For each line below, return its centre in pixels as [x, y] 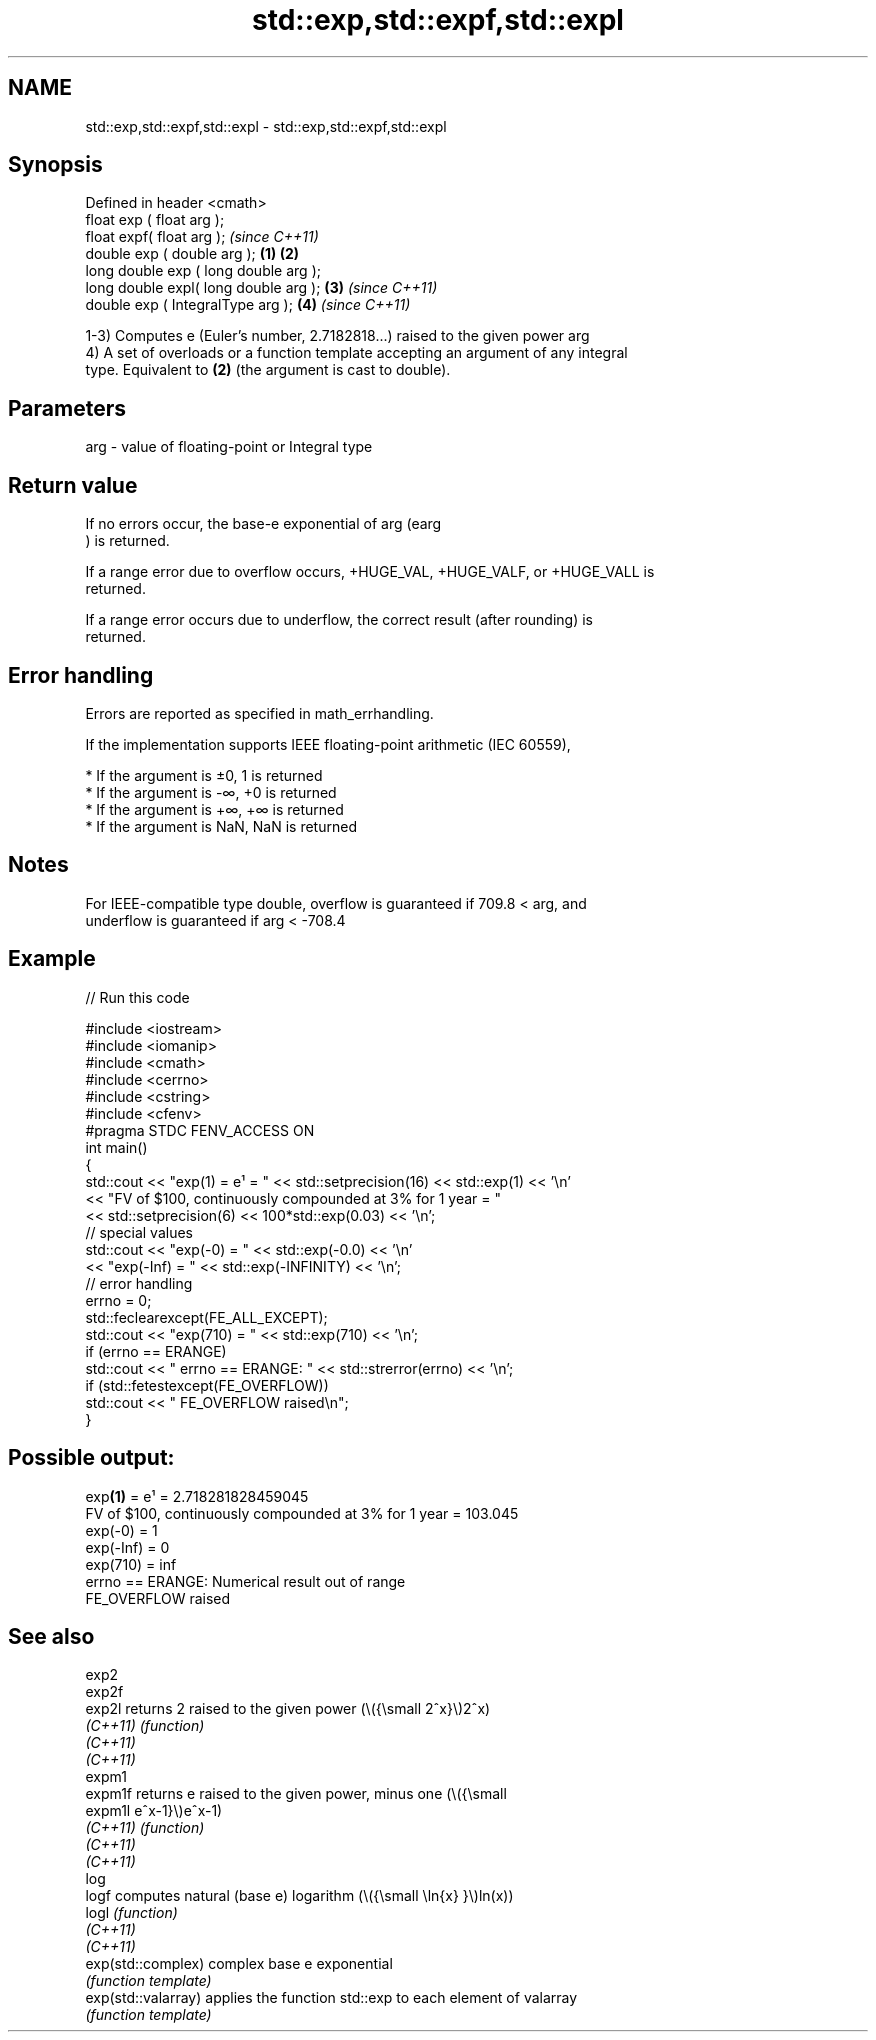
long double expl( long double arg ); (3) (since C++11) [261, 288]
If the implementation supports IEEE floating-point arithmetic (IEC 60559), [328, 744]
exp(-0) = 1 [121, 1530]
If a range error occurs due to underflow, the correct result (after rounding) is [339, 620]
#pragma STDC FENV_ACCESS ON [200, 1130]
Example [52, 959]
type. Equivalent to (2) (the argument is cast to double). [268, 370]
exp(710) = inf [131, 1564]
